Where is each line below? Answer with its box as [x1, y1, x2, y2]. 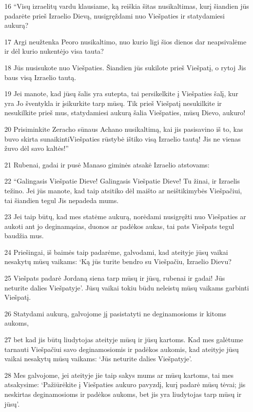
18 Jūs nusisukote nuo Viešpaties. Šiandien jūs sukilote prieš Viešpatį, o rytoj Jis [4, 62, 246, 72]
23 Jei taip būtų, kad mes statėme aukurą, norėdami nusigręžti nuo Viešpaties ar [4, 211, 246, 222]
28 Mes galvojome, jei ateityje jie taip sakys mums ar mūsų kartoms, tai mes [4, 370, 234, 380]
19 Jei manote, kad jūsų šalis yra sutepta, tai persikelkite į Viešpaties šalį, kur [4, 88, 238, 99]
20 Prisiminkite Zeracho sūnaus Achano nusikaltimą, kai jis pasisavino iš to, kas [4, 124, 243, 134]
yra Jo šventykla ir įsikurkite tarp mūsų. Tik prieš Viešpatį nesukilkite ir [4, 98, 222, 108]
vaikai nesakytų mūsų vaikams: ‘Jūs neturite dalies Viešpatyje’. [4, 353, 192, 364]
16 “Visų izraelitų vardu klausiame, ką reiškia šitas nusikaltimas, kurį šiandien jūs [4, 1, 249, 11]
